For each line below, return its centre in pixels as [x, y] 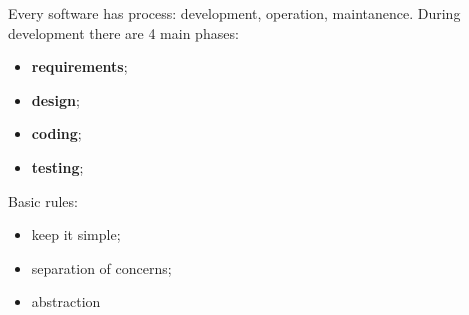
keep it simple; [76, 234]
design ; [55, 99]
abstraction [66, 301]
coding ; [56, 133]
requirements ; [79, 66]
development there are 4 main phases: [123, 32]
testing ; [57, 166]
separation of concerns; [101, 267]
